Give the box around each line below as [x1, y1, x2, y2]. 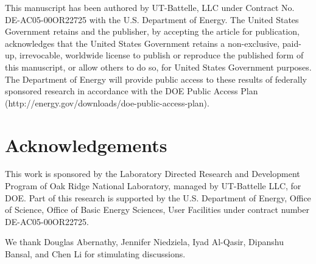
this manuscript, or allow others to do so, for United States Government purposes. [5, 60, 312, 73]
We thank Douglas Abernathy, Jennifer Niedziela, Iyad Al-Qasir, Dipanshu [5, 235, 284, 248]
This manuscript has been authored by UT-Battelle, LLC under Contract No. [5, 1, 295, 13]
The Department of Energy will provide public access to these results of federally [5, 72, 307, 85]
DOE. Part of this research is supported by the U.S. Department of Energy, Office [5, 191, 311, 204]
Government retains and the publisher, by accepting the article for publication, [5, 25, 300, 38]
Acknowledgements [5, 132, 167, 157]
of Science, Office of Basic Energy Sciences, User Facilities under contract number [5, 203, 309, 216]
